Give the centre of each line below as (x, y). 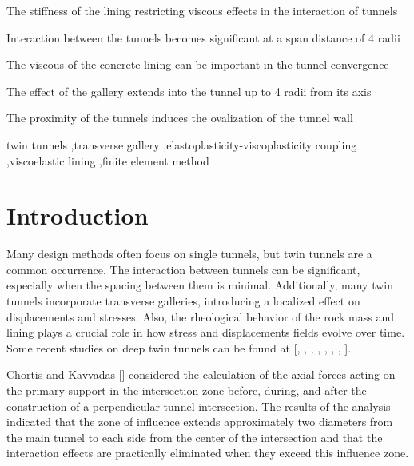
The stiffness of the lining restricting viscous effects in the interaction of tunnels (202, 10)
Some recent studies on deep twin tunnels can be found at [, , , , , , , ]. (179, 347)
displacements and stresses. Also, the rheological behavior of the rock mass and (200, 316)
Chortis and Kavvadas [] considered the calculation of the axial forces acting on (201, 374)
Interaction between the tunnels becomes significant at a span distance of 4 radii (203, 37)
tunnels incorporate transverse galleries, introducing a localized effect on (183, 301)
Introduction (78, 215)
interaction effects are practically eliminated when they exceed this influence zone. (208, 453)
